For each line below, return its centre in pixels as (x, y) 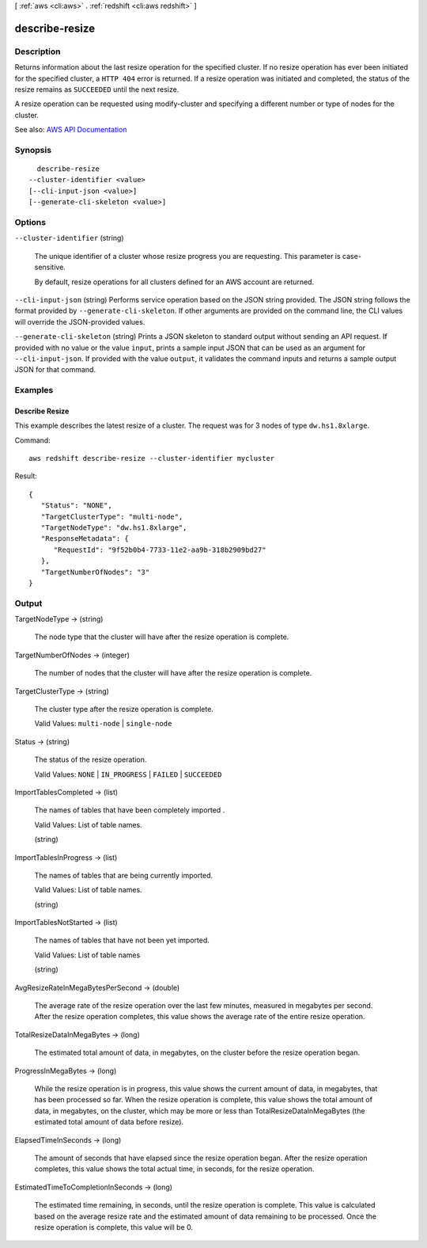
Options (30, 222)
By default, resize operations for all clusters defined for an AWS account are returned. (174, 282)
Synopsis (33, 150)
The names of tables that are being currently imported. (124, 875)
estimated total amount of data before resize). (109, 1122)
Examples (34, 390)
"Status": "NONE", (76, 506)
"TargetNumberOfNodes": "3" (95, 572)
